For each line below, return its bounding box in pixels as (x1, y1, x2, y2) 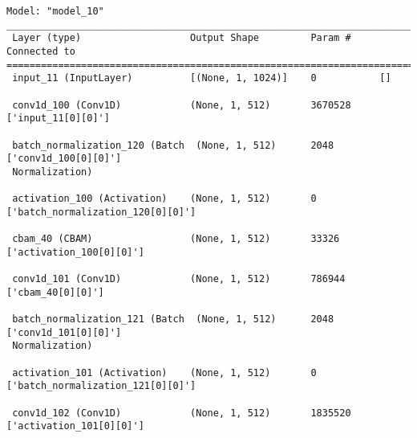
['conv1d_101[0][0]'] (6, 326, 122, 338)
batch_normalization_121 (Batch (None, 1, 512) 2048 (12, 313, 334, 325)
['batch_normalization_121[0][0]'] (6, 380, 196, 392)
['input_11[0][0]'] (6, 113, 110, 125)
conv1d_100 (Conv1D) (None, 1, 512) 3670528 (12, 99, 351, 111)
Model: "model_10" (6, 6, 104, 17)
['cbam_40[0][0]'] (6, 286, 104, 298)
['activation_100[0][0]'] (6, 246, 144, 258)
